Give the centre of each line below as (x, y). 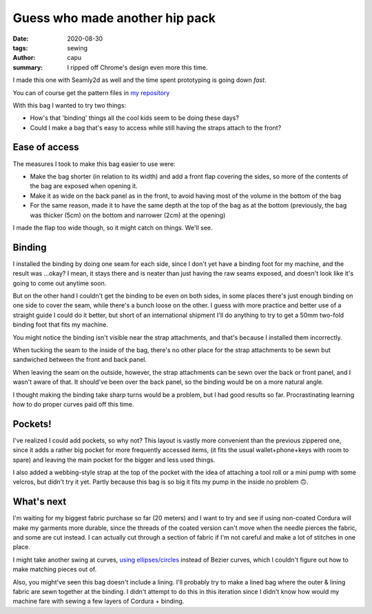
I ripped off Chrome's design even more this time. (137, 67)
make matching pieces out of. (55, 569)
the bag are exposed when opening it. (84, 186)
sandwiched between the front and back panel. (80, 360)
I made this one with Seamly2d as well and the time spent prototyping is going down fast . (139, 80)
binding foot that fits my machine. (60, 325)
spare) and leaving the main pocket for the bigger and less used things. (114, 460)
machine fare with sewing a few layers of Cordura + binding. (99, 601)
